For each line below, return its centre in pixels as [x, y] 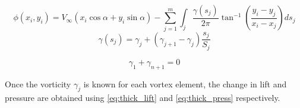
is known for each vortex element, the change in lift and [185, 84]
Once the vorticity [38, 84]
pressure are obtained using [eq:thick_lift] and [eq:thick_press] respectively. [143, 98]
